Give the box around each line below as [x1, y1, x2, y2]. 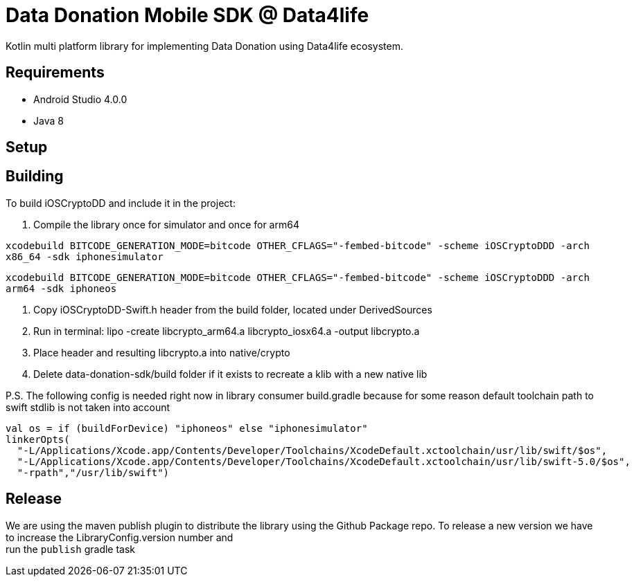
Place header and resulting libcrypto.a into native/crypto [33, 346, 290, 358]
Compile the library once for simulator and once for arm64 [33, 218, 299, 230]
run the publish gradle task [6, 543, 136, 555]
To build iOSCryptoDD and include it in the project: [6, 197, 236, 209]
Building [6, 167, 64, 185]
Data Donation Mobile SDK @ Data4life [6, 3, 369, 27]
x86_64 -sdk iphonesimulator [6, 251, 164, 262]
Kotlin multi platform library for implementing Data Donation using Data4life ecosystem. [6, 39, 403, 52]
